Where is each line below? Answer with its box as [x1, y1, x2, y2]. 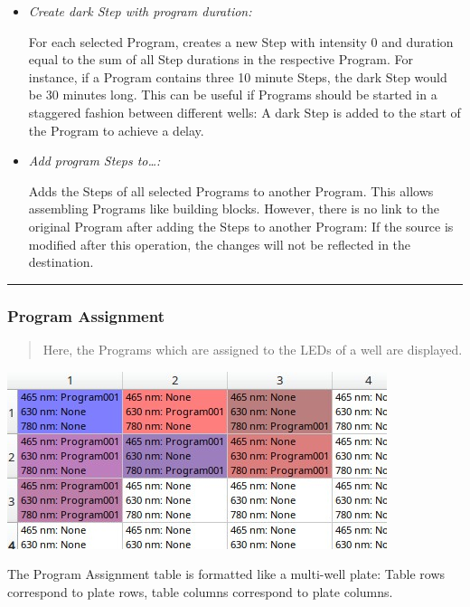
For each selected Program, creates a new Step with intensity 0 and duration [28, 32, 454, 51]
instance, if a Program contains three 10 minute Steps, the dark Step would [28, 67, 447, 86]
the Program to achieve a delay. [28, 120, 204, 139]
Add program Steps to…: [28, 151, 161, 170]
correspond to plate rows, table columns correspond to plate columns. [7, 582, 393, 601]
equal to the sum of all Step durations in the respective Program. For [28, 50, 413, 69]
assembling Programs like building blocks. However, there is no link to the [28, 199, 439, 218]
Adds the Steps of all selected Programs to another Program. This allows [28, 181, 434, 200]
